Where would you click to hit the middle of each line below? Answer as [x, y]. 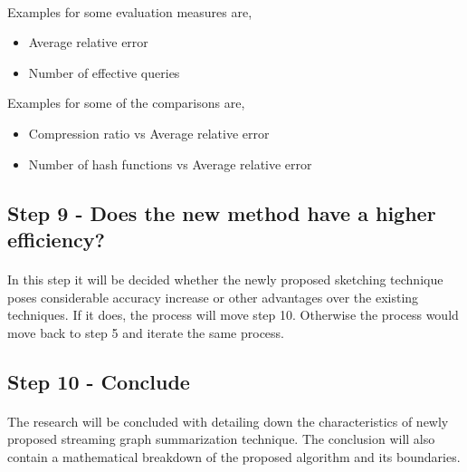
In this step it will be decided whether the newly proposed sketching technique [225, 279]
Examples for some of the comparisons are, [126, 103]
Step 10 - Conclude [99, 381]
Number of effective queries [104, 72]
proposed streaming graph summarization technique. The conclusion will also [221, 439]
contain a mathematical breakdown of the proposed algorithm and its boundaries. [234, 456]
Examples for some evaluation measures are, [130, 11]
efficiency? [56, 239]
